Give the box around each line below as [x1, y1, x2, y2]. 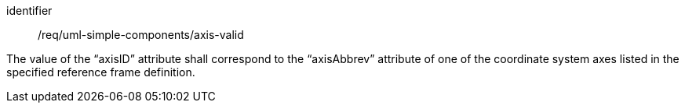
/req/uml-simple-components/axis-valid [38, 28, 244, 41]
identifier [6, 4, 53, 17]
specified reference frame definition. [6, 65, 195, 79]
